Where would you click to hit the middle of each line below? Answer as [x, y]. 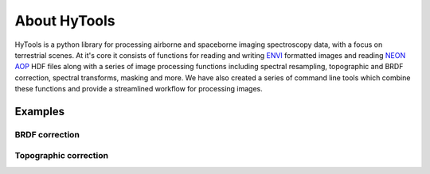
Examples [40, 111]
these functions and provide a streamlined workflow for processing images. [139, 89]
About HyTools [65, 21]
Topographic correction [62, 156]
